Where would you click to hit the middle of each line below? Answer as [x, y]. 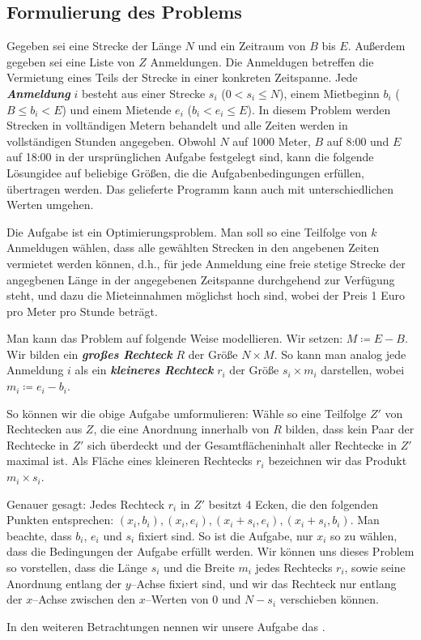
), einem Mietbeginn [330, 93]
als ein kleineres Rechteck [144, 370]
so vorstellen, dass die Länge [77, 567]
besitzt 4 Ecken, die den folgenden [293, 503]
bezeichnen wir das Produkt [338, 461]
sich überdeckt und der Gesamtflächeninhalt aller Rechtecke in [242, 444]
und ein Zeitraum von [252, 46]
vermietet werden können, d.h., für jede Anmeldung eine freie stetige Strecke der [206, 263]
